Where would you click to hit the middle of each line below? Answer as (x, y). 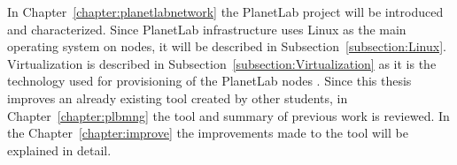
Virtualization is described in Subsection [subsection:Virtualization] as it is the (222, 63)
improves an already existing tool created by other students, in (178, 97)
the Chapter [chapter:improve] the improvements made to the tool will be (208, 133)
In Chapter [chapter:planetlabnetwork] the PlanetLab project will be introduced (225, 11)
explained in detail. (59, 150)
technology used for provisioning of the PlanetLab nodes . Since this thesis (209, 81)
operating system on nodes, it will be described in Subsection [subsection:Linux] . (227, 46)
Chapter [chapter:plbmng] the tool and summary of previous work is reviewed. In (228, 115)
